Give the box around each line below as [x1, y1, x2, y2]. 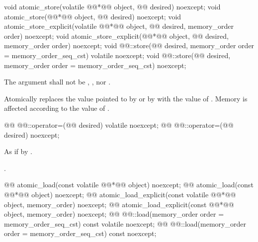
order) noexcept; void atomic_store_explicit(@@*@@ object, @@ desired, [4, 30, 229, 41]
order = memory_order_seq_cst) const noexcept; [4, 228, 157, 239]
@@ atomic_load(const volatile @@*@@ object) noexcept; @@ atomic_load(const [4, 179, 254, 190]
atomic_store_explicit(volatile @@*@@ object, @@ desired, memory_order [4, 21, 234, 31]
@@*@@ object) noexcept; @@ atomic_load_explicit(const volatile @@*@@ [4, 189, 236, 199]
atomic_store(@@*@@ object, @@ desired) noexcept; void [4, 11, 181, 21]
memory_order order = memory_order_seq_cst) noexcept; [4, 60, 186, 70]
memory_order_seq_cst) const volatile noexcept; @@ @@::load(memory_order [4, 218, 246, 229]
